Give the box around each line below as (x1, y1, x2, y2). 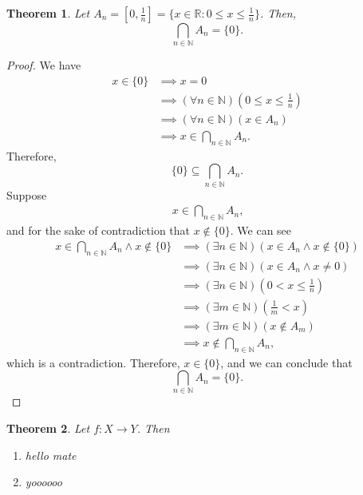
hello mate (25, 446, 77, 463)
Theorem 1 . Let (6, 5, 90, 21)
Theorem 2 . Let (6, 420, 90, 437)
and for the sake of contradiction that (6, 222, 191, 239)
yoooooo (25, 473, 62, 490)
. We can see (230, 222, 292, 239)
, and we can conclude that (220, 354, 353, 370)
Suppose (6, 186, 47, 203)
